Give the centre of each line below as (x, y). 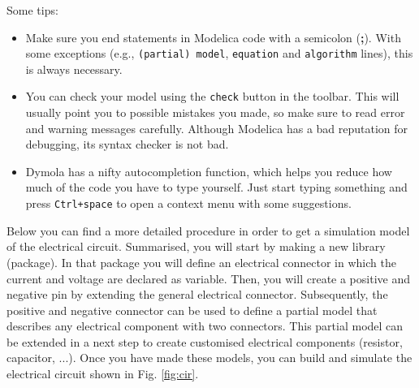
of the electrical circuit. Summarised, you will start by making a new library (196, 246)
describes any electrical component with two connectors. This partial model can (205, 326)
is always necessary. (74, 69)
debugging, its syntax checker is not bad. (127, 144)
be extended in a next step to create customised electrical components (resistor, (205, 341)
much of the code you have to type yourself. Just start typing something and (216, 187)
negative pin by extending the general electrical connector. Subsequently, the (197, 294)
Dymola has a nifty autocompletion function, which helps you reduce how (209, 171)
